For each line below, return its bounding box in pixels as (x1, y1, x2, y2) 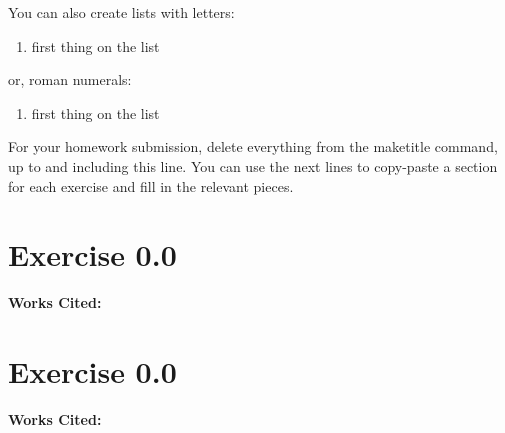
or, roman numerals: (8, 69, 132, 90)
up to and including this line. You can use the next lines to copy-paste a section (8, 155, 498, 176)
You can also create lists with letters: (8, 2, 235, 22)
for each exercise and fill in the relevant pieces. (8, 175, 294, 196)
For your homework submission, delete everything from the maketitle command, (8, 136, 498, 157)
